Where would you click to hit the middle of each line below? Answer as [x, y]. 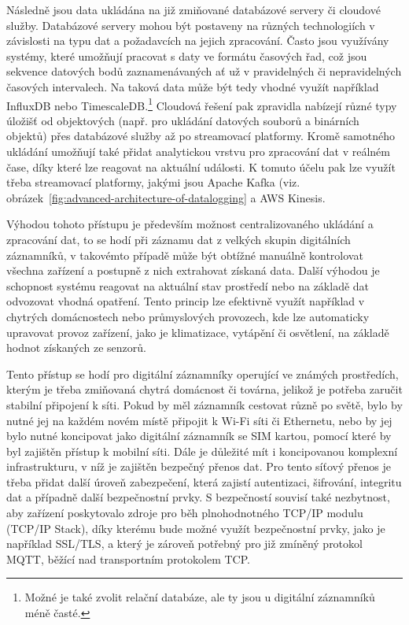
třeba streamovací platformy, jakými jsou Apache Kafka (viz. [153, 182]
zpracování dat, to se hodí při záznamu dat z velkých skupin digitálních [179, 239]
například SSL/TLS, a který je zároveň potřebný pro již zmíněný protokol [184, 544]
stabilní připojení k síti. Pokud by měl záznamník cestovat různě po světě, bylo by [204, 404]
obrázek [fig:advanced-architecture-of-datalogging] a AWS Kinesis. [166, 197]
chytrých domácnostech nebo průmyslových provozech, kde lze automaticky [188, 316]
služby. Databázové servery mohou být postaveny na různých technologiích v [191, 25]
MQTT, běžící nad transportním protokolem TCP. [128, 558]
